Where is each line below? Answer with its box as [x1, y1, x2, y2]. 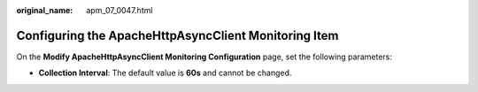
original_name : [16, 5, 73, 15]
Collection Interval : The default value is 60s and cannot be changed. [38, 67, 292, 79]
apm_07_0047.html [86, 5, 153, 15]
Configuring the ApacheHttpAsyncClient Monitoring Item [16, 27, 339, 43]
